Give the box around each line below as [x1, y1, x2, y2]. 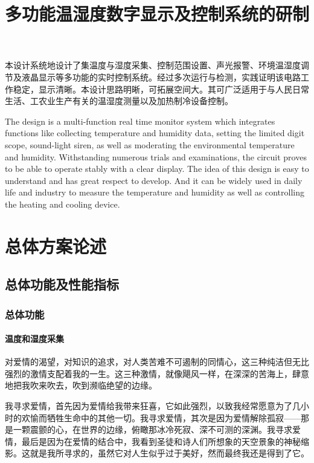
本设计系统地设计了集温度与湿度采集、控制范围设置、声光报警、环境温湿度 [5, 59, 301, 71]
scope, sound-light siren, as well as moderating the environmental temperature [5, 138, 295, 151]
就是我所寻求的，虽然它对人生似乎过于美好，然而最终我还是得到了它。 [30, 447, 309, 459]
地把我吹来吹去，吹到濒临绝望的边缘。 [5, 379, 157, 392]
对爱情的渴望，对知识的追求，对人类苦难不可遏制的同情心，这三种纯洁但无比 [5, 355, 309, 368]
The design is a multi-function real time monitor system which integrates [5, 114, 275, 127]
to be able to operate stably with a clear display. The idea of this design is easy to [5, 162, 309, 175]
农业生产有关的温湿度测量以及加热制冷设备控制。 [38, 94, 233, 107]
